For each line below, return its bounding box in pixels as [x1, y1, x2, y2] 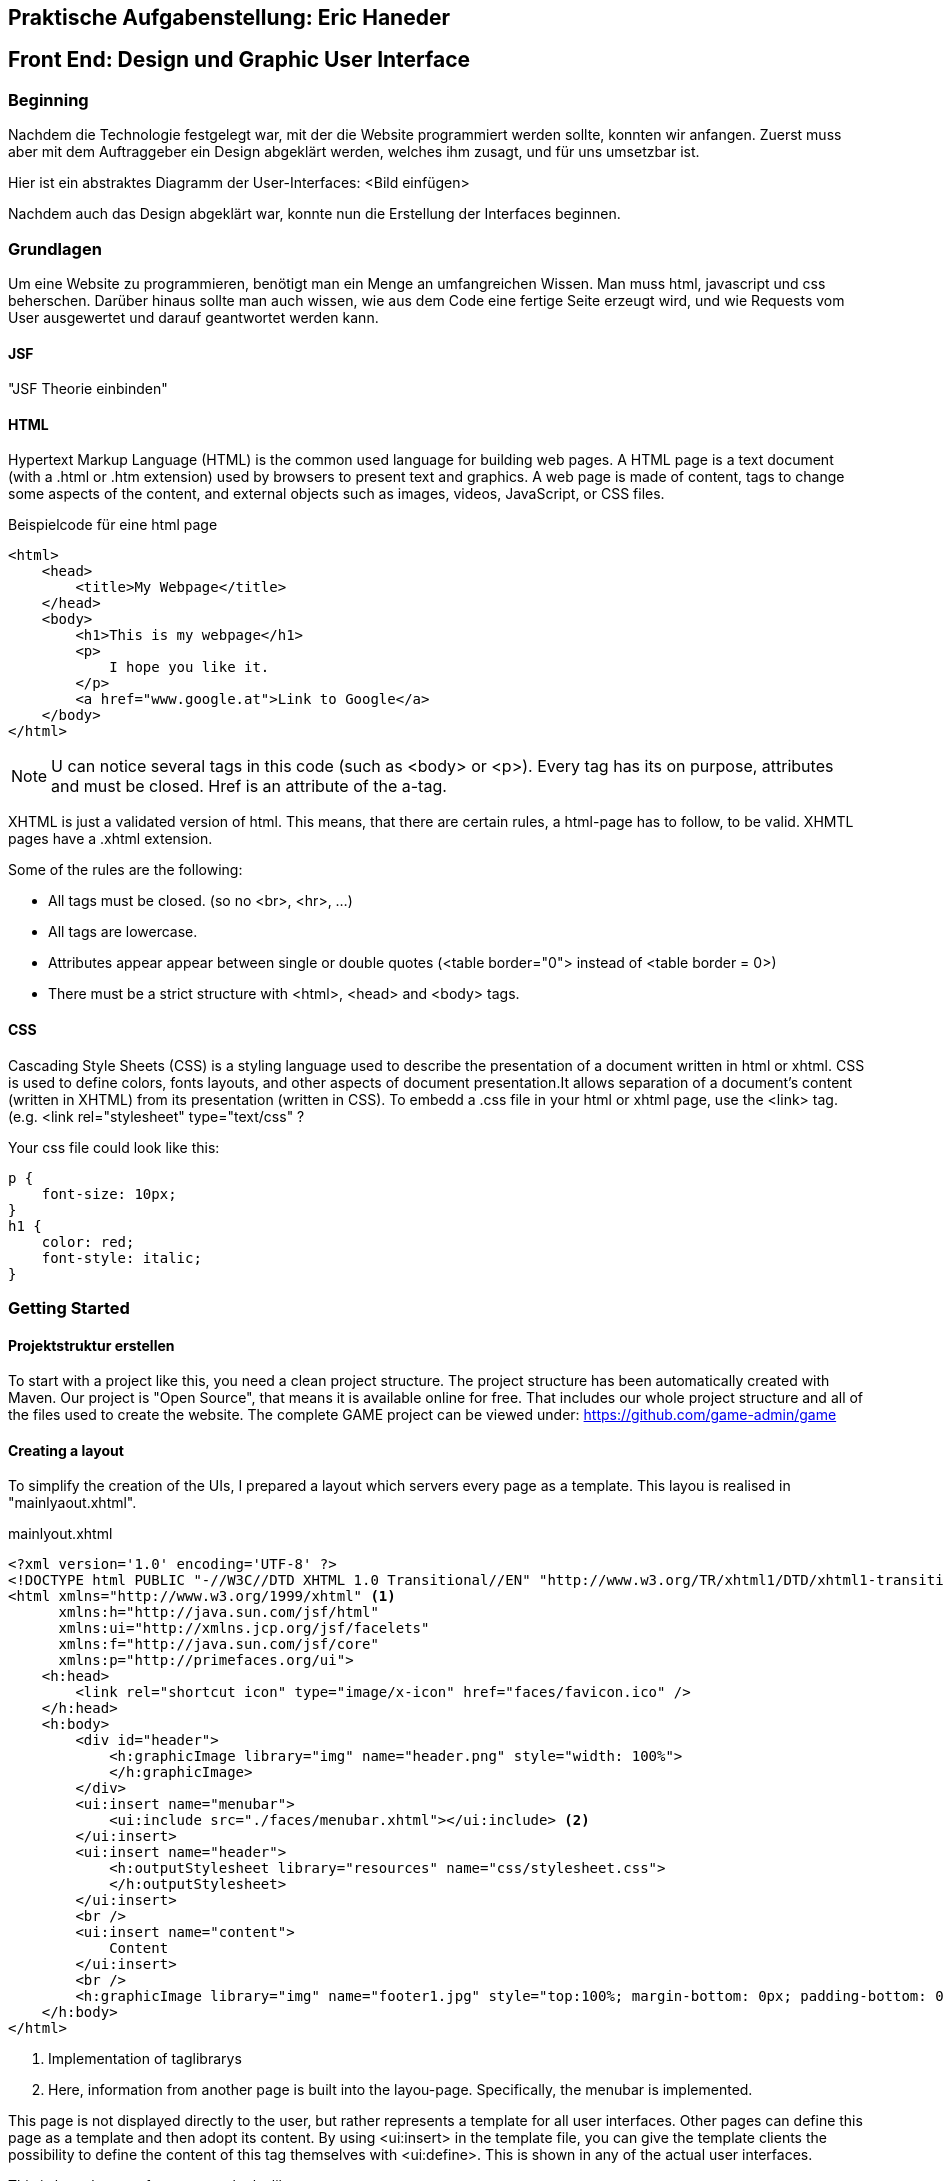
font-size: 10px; [41, 1185, 177, 1202]
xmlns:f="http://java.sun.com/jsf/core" [58, 1636, 379, 1653]
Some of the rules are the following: [8, 861, 243, 879]
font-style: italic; [41, 1249, 202, 1266]
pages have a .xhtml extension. [8, 830, 213, 848]
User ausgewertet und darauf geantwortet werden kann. [8, 308, 379, 326]
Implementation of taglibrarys [48, 2050, 242, 2068]
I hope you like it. [109, 659, 270, 676]
